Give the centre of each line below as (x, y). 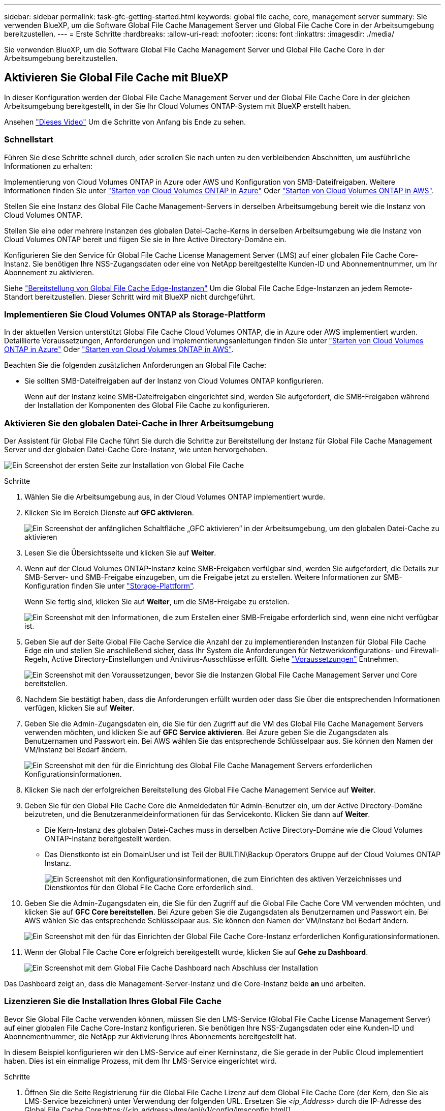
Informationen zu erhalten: (49, 166)
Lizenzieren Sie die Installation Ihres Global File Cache (113, 1001)
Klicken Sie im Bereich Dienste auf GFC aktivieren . (109, 513)
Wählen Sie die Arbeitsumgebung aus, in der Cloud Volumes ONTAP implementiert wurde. (175, 497)
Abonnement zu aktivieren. (49, 272)
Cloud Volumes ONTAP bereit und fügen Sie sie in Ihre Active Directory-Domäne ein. (145, 239)
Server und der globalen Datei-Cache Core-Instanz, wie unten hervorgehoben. (136, 450)
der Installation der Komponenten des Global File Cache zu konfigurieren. (147, 405)
